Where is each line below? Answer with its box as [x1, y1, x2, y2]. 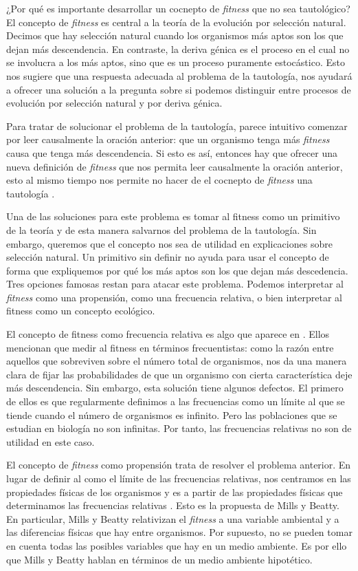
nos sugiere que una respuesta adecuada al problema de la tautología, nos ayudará [6, 68, 353, 83]
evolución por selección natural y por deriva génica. [6, 96, 223, 110]
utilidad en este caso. [6, 434, 95, 449]
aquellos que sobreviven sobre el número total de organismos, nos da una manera [6, 354, 347, 368]
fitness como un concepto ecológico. [6, 303, 155, 318]
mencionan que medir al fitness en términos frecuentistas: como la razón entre [6, 340, 334, 354]
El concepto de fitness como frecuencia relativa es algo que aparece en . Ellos [6, 327, 330, 341]
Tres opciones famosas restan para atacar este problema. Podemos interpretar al [6, 277, 344, 291]
